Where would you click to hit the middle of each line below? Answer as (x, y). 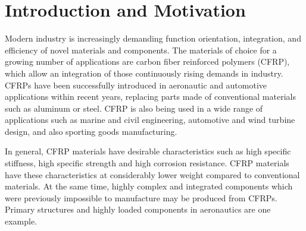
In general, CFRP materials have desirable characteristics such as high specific (148, 151)
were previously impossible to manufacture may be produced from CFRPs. (141, 197)
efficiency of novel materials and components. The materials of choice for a (141, 50)
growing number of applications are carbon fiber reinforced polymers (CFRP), (147, 61)
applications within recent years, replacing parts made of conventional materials (150, 96)
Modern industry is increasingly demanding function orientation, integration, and (153, 38)
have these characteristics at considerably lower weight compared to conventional (152, 174)
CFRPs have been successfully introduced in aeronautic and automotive (136, 85)
